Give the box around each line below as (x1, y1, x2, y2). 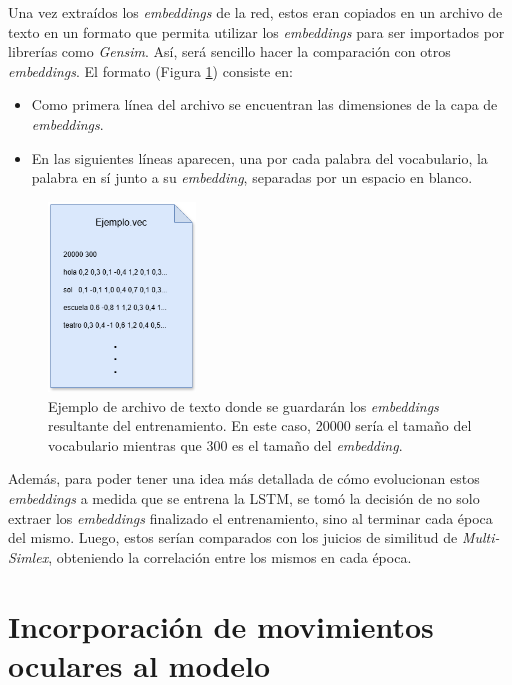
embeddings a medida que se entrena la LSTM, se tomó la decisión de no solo (8, 488, 480, 509)
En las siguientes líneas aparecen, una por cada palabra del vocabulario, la (31, 147, 488, 168)
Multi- (461, 527, 500, 548)
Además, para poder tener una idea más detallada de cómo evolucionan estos (8, 468, 480, 489)
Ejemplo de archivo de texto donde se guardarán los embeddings (48, 395, 439, 416)
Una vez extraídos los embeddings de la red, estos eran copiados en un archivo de (8, 2, 503, 22)
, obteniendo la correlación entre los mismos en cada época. (48, 546, 412, 567)
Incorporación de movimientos (8, 605, 434, 646)
